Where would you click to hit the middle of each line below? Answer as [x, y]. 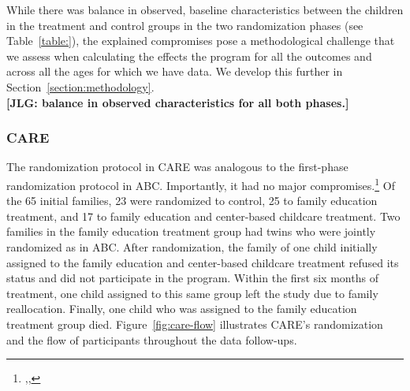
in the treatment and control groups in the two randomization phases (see [185, 25]
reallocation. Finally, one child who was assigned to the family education [182, 309]
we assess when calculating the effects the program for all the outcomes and [189, 56]
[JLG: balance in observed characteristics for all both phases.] [178, 102]
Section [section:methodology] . [80, 86]
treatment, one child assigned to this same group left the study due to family [192, 293]
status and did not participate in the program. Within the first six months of [192, 278]
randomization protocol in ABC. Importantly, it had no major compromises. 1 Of [201, 184]
